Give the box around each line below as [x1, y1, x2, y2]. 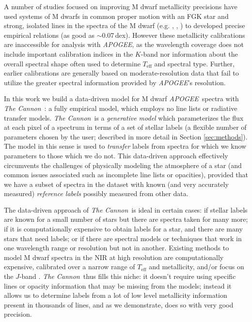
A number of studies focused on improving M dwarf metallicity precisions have [4, 1, 237, 11]
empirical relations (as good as [4, 30, 94, 40]
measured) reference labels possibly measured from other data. [4, 188, 189, 199]
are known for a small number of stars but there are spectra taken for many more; [4, 214, 248, 224]
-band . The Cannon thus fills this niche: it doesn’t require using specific [19, 271, 236, 281]
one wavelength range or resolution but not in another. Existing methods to [4, 243, 229, 253]
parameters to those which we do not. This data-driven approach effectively [4, 150, 228, 160]
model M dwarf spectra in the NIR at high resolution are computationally [4, 252, 224, 262]
